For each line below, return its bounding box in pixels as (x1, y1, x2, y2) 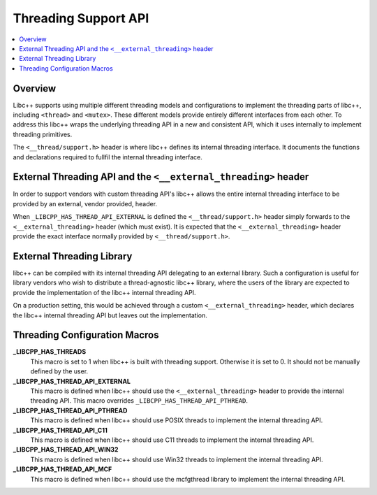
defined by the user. (30, 367, 89, 375)
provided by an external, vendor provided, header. (13, 199, 157, 208)
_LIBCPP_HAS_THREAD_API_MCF (13, 465, 112, 473)
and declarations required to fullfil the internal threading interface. (13, 152, 202, 161)
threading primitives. (13, 130, 73, 138)
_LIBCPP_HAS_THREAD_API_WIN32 (13, 445, 119, 454)
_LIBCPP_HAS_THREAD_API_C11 (13, 426, 108, 434)
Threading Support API (13, 10, 149, 26)
